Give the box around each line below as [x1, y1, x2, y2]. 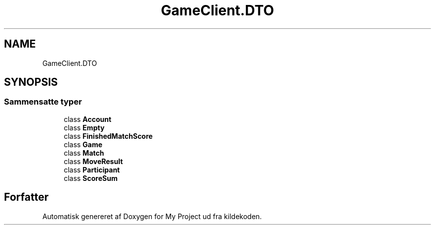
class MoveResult [64, 157, 123, 166]
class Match [64, 148, 104, 157]
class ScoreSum [64, 173, 118, 182]
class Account [64, 114, 112, 123]
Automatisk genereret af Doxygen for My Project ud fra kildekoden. [42, 212, 262, 221]
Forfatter [4, 191, 49, 204]
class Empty [64, 123, 105, 132]
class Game [64, 140, 103, 149]
